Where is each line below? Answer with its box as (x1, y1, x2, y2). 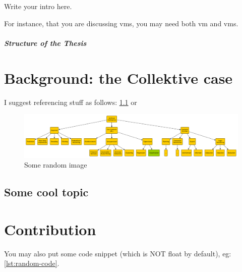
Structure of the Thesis (4, 37, 87, 48)
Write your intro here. (4, 1, 72, 11)
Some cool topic (4, 184, 89, 200)
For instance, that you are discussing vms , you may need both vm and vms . (4, 18, 238, 28)
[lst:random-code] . (4, 258, 59, 268)
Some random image (24, 159, 87, 170)
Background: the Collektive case (4, 67, 233, 88)
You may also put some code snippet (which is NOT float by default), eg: (4, 248, 231, 258)
